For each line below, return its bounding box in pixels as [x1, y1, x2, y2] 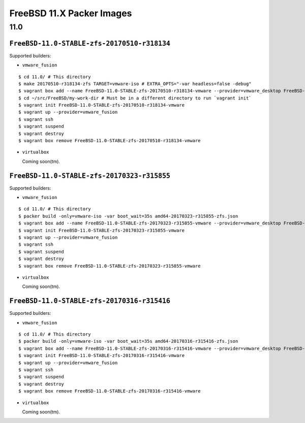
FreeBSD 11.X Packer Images [9, 8, 132, 19]
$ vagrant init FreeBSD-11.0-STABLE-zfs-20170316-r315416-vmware [18, 353, 185, 359]
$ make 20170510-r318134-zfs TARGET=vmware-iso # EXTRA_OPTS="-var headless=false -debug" [18, 81, 252, 86]
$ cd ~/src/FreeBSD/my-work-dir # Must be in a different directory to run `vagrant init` [18, 95, 252, 101]
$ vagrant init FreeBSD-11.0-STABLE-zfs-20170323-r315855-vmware [18, 227, 185, 233]
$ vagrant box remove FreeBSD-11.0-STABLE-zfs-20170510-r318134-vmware [18, 138, 201, 144]
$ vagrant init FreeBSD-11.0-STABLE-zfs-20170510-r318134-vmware [18, 102, 185, 108]
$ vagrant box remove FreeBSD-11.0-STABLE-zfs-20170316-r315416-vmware [18, 388, 201, 394]
